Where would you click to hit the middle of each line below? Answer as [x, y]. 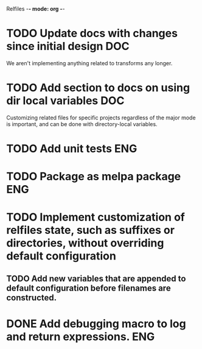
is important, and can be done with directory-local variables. [82, 124]
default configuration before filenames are [89, 288]
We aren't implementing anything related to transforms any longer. [89, 63]
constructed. [31, 298]
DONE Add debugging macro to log [96, 324]
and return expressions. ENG [81, 337]
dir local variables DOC [65, 101]
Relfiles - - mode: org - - [36, 9]
